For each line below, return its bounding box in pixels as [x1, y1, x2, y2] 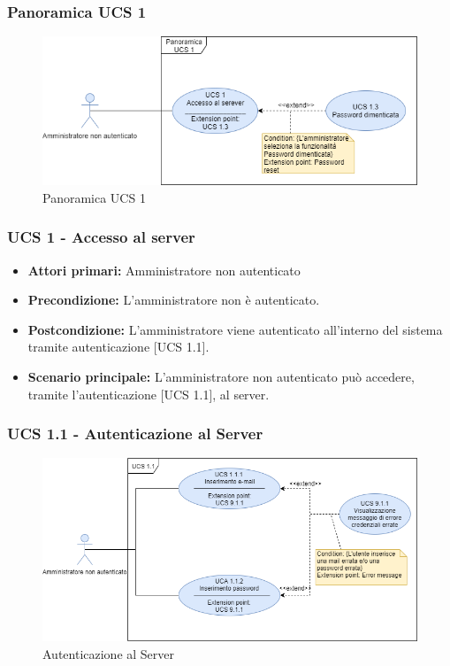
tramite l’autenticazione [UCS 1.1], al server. [27, 384, 270, 403]
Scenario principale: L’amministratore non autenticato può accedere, [27, 367, 415, 385]
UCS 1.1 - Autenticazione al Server [7, 422, 263, 445]
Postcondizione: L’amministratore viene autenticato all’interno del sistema [27, 320, 443, 338]
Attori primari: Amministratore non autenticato [27, 260, 301, 279]
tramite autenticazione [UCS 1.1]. [27, 337, 210, 356]
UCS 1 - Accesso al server [7, 226, 195, 248]
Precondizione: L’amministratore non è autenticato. [27, 290, 320, 309]
